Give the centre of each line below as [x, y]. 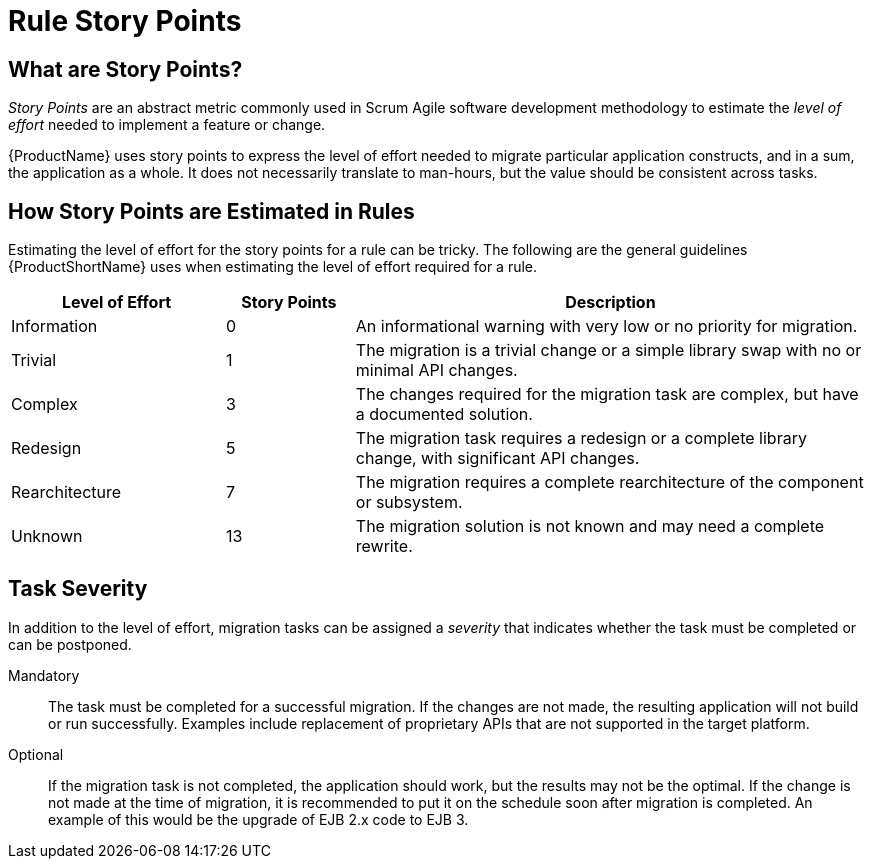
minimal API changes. [436, 370]
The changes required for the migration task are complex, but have [607, 394]
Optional [36, 754]
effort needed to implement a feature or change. [167, 125]
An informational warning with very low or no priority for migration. [606, 326]
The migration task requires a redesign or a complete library [581, 438]
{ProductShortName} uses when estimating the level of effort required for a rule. [273, 267]
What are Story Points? [125, 69]
